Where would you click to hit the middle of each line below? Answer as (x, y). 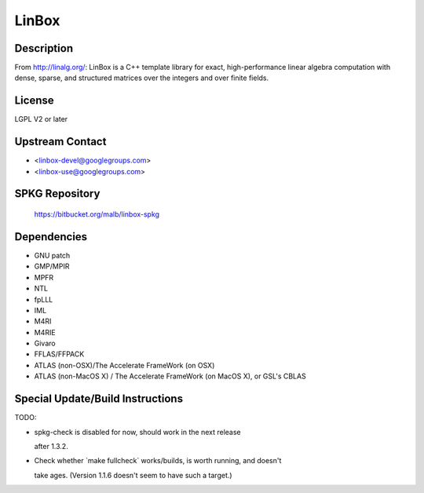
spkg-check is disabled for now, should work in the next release (137, 432)
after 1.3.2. (51, 446)
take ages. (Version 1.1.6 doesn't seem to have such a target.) (133, 475)
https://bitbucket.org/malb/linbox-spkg (97, 214)
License (34, 101)
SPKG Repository (57, 194)
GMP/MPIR (52, 266)
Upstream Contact (60, 142)
